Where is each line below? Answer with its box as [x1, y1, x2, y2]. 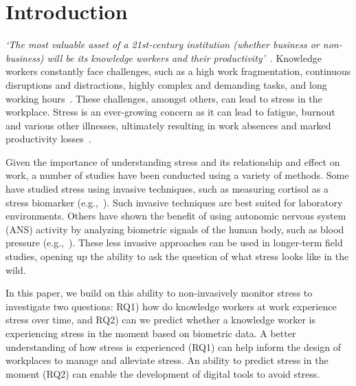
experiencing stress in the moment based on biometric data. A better [5, 326, 296, 340]
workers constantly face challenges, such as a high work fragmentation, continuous [5, 64, 351, 78]
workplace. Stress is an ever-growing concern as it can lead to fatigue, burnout [5, 105, 335, 119]
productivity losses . [5, 131, 91, 146]
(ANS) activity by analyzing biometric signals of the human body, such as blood [5, 222, 344, 236]
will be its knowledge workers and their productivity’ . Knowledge [47, 50, 322, 65]
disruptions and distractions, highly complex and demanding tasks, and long [5, 77, 327, 92]
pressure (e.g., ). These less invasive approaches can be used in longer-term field [5, 235, 343, 250]
